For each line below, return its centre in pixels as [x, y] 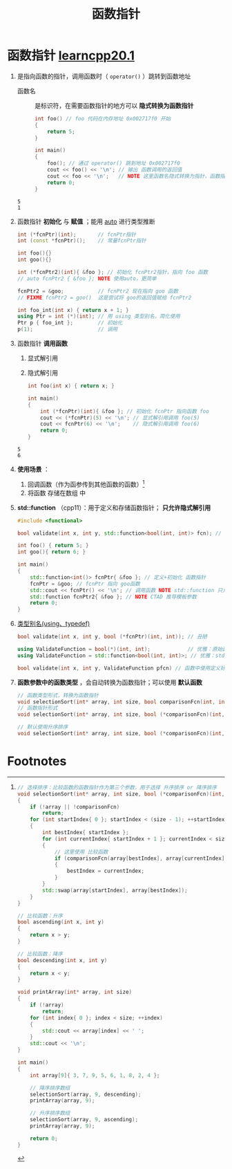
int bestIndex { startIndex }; [86, 833]
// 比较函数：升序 [40, 916]
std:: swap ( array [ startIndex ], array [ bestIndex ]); [115, 890]
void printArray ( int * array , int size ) [75, 992]
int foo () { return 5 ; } [53, 546]
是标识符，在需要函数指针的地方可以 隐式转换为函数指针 [114, 105]
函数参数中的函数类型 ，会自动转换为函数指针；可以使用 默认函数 [109, 682]
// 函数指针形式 [37, 708]
